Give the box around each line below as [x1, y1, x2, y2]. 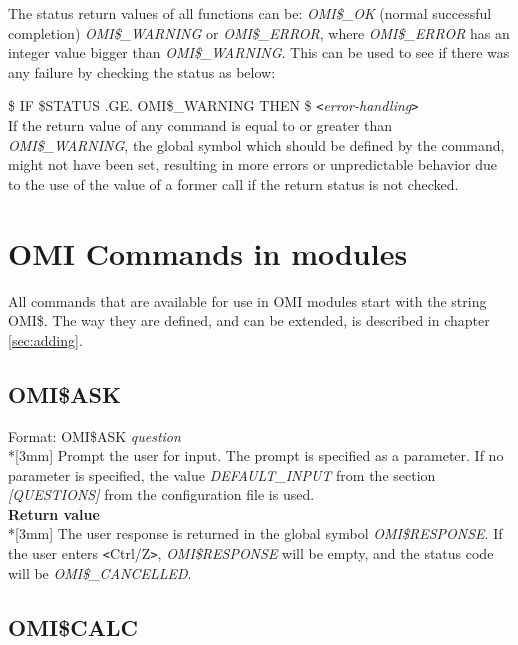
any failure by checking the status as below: [8, 61, 276, 82]
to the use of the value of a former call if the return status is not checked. [8, 173, 459, 194]
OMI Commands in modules [8, 232, 408, 273]
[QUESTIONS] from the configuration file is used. [8, 484, 315, 505]
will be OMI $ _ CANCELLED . [8, 562, 192, 583]
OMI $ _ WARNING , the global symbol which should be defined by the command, [8, 134, 505, 155]
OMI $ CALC [8, 611, 138, 642]
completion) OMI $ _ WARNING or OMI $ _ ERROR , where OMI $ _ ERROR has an [8, 22, 510, 43]
